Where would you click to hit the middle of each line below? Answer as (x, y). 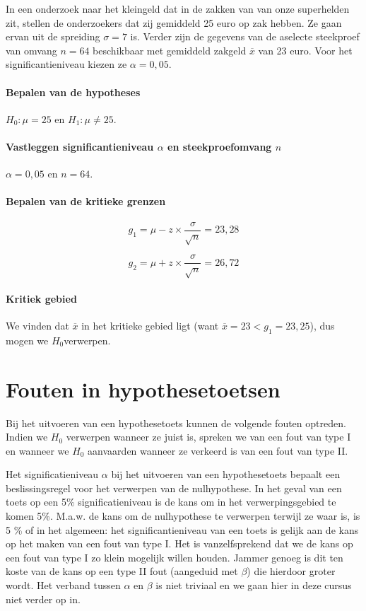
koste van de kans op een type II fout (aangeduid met (122, 571)
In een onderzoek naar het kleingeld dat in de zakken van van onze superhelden (178, 8)
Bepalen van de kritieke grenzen (86, 201)
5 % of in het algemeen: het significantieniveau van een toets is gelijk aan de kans (182, 529)
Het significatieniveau (52, 474)
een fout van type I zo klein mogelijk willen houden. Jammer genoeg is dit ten (175, 557)
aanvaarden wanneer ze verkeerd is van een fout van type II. (218, 450)
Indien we (27, 437)
